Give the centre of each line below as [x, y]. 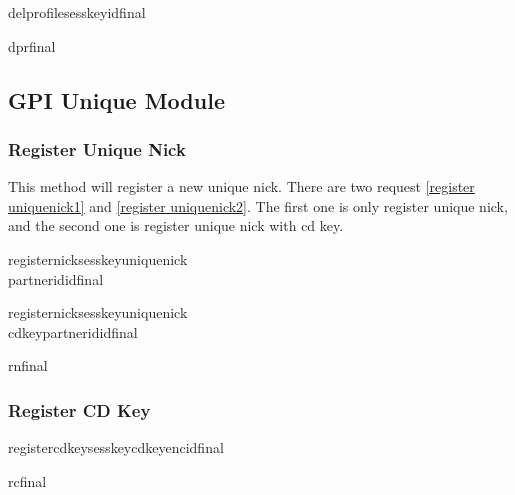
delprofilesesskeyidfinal [77, 12]
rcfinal [27, 480]
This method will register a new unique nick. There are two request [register [241, 186]
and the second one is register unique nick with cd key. [176, 225]
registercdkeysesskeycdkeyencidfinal [116, 447]
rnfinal [28, 365]
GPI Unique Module [116, 99]
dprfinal [32, 45]
